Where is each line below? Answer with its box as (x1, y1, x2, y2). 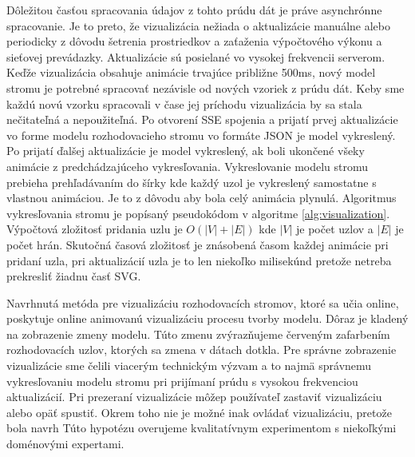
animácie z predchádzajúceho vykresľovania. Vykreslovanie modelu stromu (6, 157, 369, 174)
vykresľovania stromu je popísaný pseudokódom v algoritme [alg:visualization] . (6, 205, 390, 221)
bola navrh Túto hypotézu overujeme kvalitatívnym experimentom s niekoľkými (6, 419, 397, 436)
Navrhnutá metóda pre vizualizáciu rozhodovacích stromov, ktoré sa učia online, (6, 294, 399, 311)
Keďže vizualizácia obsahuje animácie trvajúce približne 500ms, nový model (6, 64, 376, 81)
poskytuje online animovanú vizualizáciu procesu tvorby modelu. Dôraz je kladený (6, 310, 409, 327)
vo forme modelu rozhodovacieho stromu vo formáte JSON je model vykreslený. (6, 126, 396, 143)
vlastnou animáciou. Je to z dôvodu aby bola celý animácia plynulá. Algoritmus (6, 189, 397, 206)
